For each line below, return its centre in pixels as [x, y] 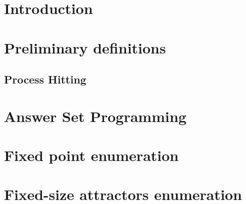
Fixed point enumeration [91, 155]
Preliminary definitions [85, 47]
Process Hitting [45, 79]
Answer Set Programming [95, 116]
